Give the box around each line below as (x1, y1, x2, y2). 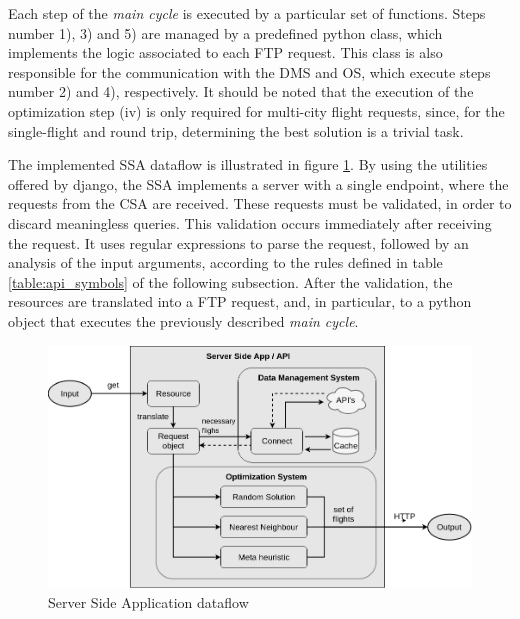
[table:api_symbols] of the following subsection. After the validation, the (8, 271, 453, 292)
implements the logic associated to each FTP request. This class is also (8, 42, 443, 63)
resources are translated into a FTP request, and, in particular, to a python (8, 291, 472, 312)
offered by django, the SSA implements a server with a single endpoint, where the (8, 173, 509, 194)
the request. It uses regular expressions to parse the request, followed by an (8, 232, 469, 253)
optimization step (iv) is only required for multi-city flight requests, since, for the (8, 100, 505, 121)
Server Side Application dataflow (48, 591, 249, 612)
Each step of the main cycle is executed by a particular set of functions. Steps (8, 3, 486, 23)
